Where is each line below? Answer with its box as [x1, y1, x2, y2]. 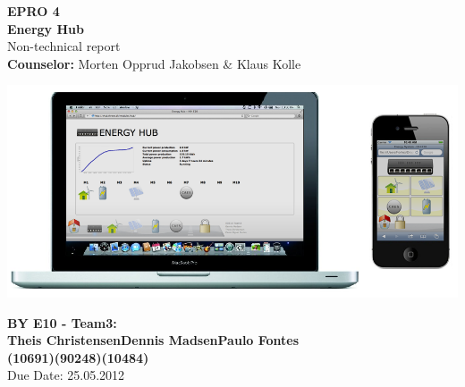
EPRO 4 [7, 2, 60, 20]
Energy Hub [7, 19, 84, 38]
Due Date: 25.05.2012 [7, 366, 125, 384]
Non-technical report [7, 37, 121, 55]
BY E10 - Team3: [7, 313, 117, 332]
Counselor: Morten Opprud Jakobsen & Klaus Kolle [7, 54, 301, 72]
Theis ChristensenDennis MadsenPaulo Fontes [7, 331, 300, 349]
